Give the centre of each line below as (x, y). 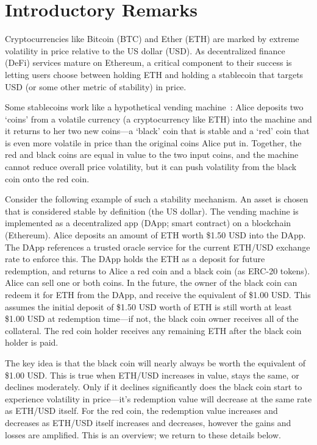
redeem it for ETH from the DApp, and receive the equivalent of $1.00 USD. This (158, 294)
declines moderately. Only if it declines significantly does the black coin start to (154, 387)
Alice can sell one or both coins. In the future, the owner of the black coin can (151, 283)
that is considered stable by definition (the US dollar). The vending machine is (152, 211)
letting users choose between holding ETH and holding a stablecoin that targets (154, 74)
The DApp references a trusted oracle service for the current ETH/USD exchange (158, 247)
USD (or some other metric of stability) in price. (96, 86)
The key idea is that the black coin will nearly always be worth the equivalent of (155, 362)
